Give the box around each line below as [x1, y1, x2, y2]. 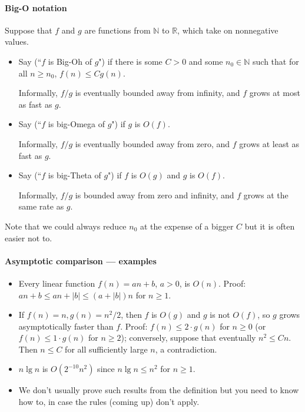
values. [5, 35, 29, 48]
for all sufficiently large [65, 343, 148, 355]
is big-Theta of [48, 169, 101, 181]
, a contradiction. [155, 343, 217, 355]
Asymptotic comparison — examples [5, 254, 157, 267]
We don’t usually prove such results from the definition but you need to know [18, 384, 299, 396]
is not [210, 308, 230, 321]
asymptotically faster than [18, 320, 114, 332]
